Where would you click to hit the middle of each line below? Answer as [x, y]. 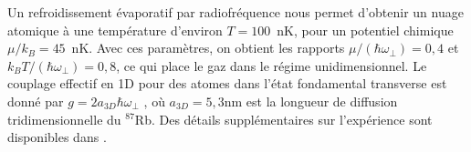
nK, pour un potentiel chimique [365, 30]
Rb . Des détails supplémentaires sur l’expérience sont [283, 119]
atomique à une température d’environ [115, 30]
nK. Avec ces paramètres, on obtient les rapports [208, 48]
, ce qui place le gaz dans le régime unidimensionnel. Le [272, 65]
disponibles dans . [57, 137]
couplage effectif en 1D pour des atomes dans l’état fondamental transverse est [227, 83]
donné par [36, 101]
